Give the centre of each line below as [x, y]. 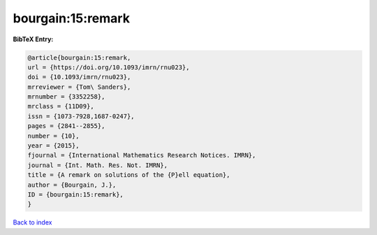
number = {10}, [53, 136]
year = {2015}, [53, 146]
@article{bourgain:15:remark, [79, 57]
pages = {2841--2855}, [66, 126]
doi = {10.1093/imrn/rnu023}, [79, 77]
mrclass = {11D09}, [61, 106]
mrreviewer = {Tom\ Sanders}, [79, 87]
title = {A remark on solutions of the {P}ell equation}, [129, 175]
